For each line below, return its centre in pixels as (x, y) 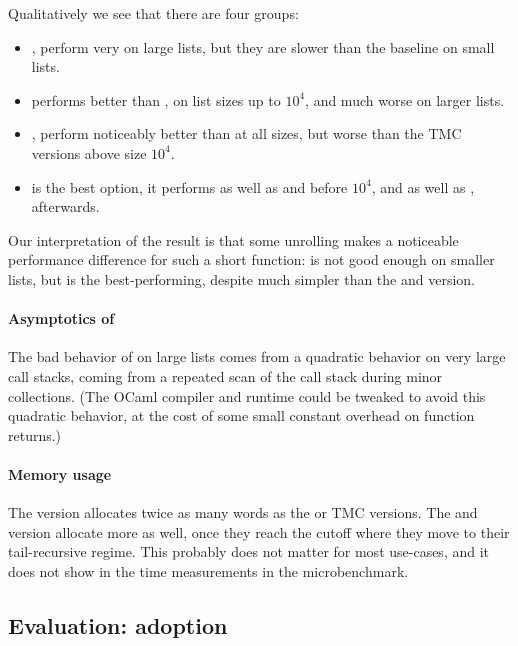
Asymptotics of (61, 318)
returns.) (35, 434)
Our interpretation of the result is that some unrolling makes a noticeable (233, 239)
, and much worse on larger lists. (405, 99)
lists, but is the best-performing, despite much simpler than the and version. (241, 278)
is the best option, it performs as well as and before (189, 186)
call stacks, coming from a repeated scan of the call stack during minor (225, 375)
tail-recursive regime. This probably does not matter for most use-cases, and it (249, 551)
